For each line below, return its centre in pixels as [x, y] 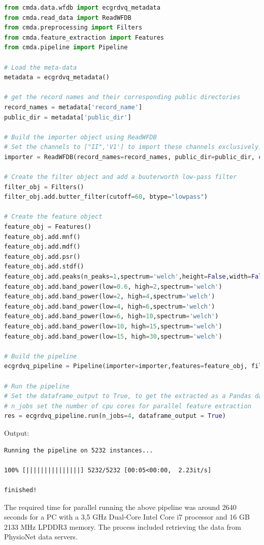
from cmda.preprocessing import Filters [73, 28]
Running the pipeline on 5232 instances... [79, 450]
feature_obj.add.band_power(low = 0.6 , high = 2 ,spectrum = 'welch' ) [113, 286]
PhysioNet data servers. [41, 537]
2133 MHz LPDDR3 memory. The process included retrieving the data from [123, 526]
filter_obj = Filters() [44, 187]
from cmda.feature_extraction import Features [84, 37]
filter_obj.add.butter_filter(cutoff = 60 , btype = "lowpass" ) [106, 197]
